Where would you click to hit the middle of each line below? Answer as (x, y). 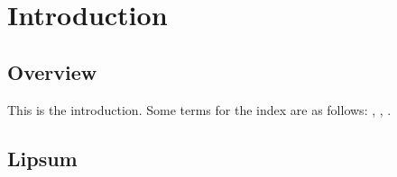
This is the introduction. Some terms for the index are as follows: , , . (199, 109)
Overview (52, 71)
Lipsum (42, 158)
